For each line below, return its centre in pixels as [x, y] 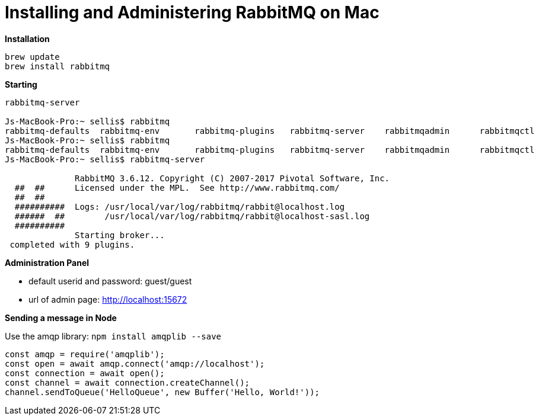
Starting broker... [120, 235]
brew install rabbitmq [58, 66]
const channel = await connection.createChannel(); [127, 382]
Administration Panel [47, 262]
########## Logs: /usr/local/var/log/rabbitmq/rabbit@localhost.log [180, 206]
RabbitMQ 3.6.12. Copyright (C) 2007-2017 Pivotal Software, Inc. [232, 178]
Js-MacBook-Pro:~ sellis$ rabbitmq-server [105, 159]
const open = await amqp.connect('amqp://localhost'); [135, 363]
